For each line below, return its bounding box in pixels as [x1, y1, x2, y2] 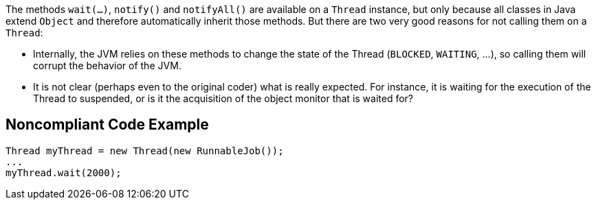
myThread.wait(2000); [5, 167, 122, 178]
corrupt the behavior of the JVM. [33, 60, 181, 71]
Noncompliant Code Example [5, 116, 209, 134]
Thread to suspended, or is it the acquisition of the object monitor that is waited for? [33, 93, 414, 104]
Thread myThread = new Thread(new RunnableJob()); [5, 145, 284, 156]
